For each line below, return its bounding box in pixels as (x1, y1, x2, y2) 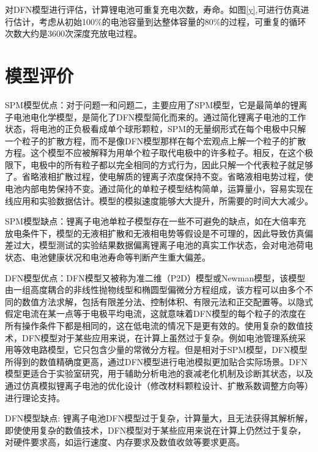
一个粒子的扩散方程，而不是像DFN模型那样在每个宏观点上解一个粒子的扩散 (5, 134, 306, 147)
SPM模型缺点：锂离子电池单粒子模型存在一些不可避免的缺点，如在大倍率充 (5, 215, 306, 228)
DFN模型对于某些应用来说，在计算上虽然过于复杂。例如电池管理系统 (21, 331, 298, 344)
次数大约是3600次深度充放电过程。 (5, 27, 142, 40)
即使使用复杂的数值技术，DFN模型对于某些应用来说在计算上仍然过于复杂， (5, 423, 306, 436)
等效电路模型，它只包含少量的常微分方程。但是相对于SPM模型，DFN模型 (13, 343, 308, 356)
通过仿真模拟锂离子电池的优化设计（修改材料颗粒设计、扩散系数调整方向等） (5, 379, 313, 391)
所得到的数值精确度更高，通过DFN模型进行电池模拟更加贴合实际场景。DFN (5, 355, 308, 368)
